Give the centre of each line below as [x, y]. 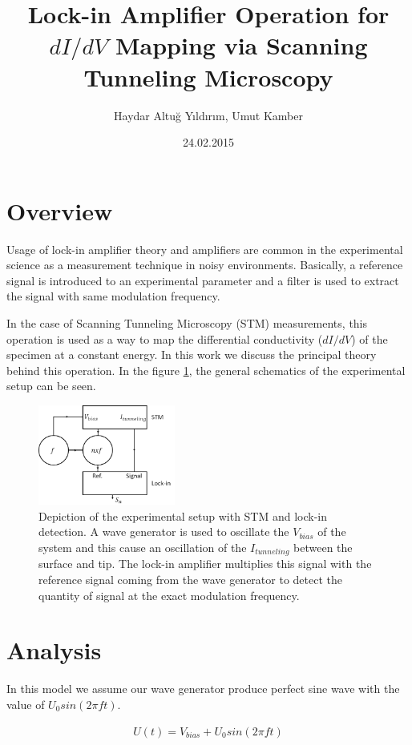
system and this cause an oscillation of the [143, 547]
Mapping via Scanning [241, 45]
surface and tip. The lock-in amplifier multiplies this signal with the [205, 564]
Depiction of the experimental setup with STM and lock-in [183, 515]
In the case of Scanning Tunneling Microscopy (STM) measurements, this [187, 323]
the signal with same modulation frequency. [113, 296]
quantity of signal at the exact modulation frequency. [169, 595]
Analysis [54, 650]
